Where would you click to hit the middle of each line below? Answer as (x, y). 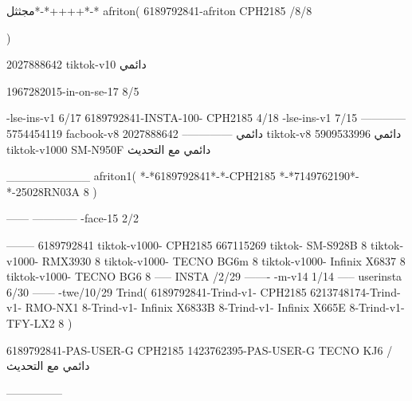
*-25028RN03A (43, 191)
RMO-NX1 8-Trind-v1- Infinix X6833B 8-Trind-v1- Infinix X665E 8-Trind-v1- (215, 307)
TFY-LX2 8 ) (39, 322)
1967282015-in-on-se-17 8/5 (73, 90)
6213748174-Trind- (355, 291)
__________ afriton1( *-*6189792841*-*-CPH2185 (141, 176)
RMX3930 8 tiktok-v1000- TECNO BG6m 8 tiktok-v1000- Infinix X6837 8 (224, 260)
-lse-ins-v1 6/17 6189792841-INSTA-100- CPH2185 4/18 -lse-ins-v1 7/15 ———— (206, 118)
